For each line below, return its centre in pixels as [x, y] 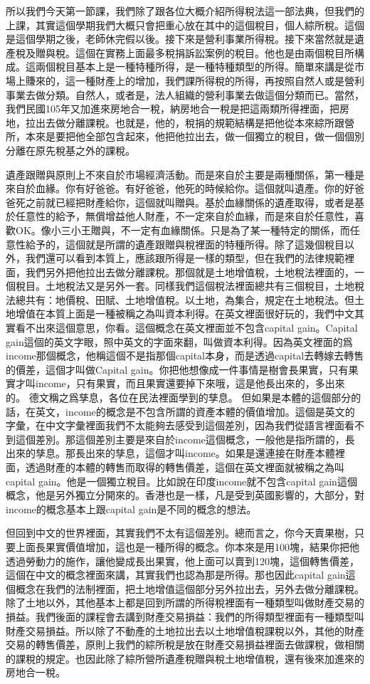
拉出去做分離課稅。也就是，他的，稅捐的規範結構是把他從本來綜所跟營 [190, 122]
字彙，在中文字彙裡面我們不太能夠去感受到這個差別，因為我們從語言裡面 [175, 425]
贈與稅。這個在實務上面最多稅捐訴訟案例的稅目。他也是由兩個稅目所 [195, 52]
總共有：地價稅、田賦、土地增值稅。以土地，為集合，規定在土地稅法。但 [185, 299]
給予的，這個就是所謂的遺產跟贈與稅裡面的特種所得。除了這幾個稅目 [185, 244]
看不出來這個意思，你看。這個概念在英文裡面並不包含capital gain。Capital [186, 328]
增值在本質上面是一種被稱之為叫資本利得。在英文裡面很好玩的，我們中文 [185, 314]
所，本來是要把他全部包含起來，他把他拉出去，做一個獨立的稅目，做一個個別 [185, 136]
